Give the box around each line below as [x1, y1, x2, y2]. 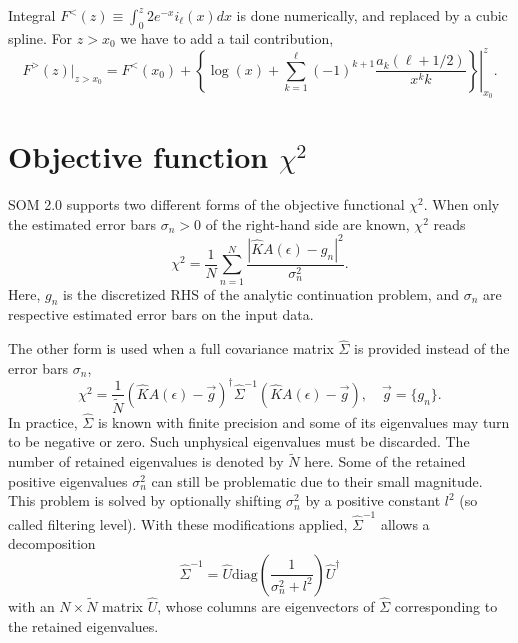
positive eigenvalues [8, 470, 128, 491]
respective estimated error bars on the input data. [8, 304, 314, 325]
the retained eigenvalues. [8, 615, 159, 636]
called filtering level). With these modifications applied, [8, 513, 348, 534]
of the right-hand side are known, [205, 213, 410, 234]
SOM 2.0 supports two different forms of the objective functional [8, 194, 405, 215]
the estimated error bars [8, 213, 157, 234]
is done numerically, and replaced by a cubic [236, 5, 508, 25]
